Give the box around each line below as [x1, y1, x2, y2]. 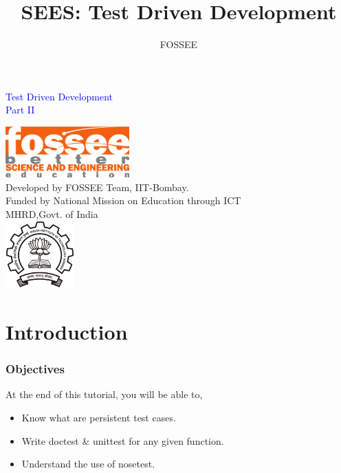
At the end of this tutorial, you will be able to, [5, 387, 203, 401]
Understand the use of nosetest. [21, 456, 155, 471]
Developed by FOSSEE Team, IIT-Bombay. [5, 179, 189, 194]
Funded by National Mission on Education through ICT [5, 193, 241, 208]
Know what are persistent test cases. [21, 410, 176, 425]
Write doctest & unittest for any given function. [21, 433, 224, 448]
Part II [5, 102, 35, 117]
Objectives [5, 360, 65, 377]
